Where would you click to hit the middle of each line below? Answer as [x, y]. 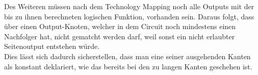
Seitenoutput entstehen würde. [52, 46]
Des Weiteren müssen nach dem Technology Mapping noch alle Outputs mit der [129, 6]
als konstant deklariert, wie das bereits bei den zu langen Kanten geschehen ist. [128, 66]
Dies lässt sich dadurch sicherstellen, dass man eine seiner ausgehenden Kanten [127, 56]
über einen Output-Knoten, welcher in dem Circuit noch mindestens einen [120, 26]
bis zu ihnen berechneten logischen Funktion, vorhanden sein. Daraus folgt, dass [129, 16]
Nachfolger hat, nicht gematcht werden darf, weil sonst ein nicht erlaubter [120, 36]
